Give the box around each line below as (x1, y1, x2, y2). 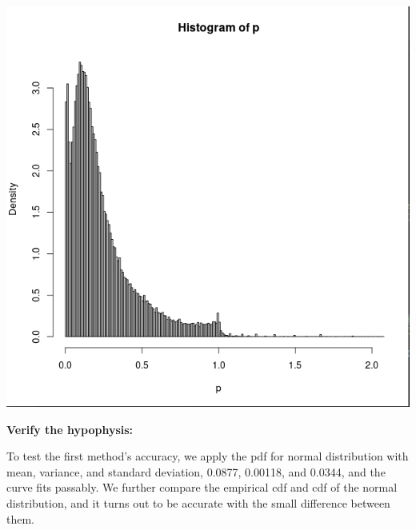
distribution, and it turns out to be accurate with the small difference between (6, 494, 390, 511)
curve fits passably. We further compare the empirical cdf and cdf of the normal (6, 479, 398, 496)
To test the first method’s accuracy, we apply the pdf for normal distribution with (6, 448, 409, 464)
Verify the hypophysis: (6, 420, 134, 437)
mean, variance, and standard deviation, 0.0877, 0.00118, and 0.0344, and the (6, 463, 386, 480)
